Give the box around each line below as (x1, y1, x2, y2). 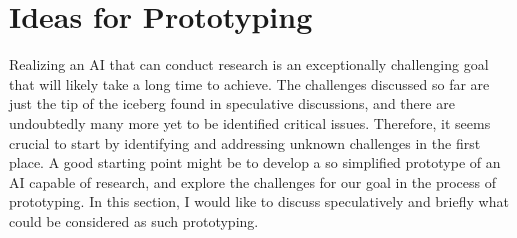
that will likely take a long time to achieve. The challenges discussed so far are (9, 73, 490, 94)
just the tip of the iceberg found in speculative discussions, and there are (9, 93, 455, 114)
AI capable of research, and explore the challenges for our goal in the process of (9, 171, 497, 192)
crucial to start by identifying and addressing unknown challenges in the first (9, 132, 481, 153)
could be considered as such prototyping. (9, 210, 259, 231)
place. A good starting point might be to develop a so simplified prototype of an (9, 152, 501, 173)
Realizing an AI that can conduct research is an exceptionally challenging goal (9, 54, 489, 75)
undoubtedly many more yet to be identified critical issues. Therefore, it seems (9, 112, 491, 133)
